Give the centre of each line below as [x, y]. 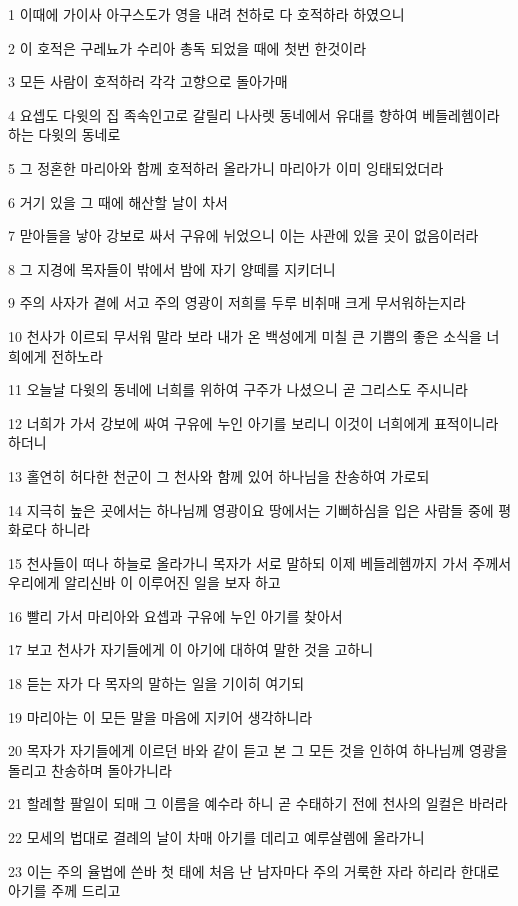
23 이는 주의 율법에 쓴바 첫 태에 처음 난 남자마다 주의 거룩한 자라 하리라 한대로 [254, 870]
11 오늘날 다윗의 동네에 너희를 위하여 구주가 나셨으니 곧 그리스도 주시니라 [238, 389]
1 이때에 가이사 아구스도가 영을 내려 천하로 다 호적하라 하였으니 [206, 14]
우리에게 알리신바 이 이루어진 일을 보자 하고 [144, 582]
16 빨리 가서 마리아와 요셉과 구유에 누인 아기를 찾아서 [175, 615]
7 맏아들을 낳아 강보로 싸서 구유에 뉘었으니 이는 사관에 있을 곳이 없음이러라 [243, 235]
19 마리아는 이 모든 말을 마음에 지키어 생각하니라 [160, 716]
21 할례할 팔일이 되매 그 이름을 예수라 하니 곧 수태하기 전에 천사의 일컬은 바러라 [258, 803]
